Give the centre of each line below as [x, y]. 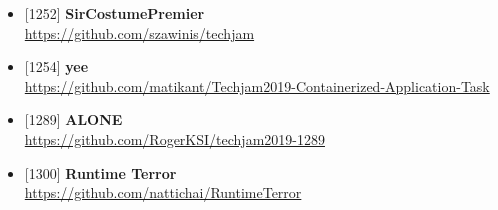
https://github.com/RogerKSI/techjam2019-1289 [174, 138]
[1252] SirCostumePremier [114, 13]
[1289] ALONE [73, 119]
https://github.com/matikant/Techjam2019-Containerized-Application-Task [257, 85]
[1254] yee [56, 66]
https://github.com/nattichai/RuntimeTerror [163, 192]
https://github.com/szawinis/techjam [139, 32]
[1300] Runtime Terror [100, 172]
